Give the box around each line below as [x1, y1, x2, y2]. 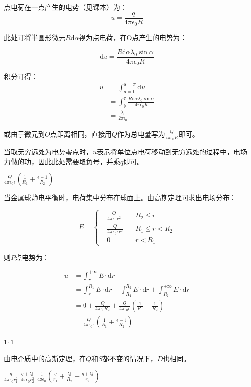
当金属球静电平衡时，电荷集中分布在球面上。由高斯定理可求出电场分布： [4, 193, 236, 203]
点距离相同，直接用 [50, 129, 112, 139]
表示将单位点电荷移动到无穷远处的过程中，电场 [97, 147, 248, 156]
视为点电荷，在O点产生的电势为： [79, 32, 187, 43]
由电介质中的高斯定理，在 [4, 353, 86, 363]
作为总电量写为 [117, 129, 165, 139]
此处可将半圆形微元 [4, 32, 65, 43]
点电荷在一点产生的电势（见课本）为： [4, 2, 127, 12]
